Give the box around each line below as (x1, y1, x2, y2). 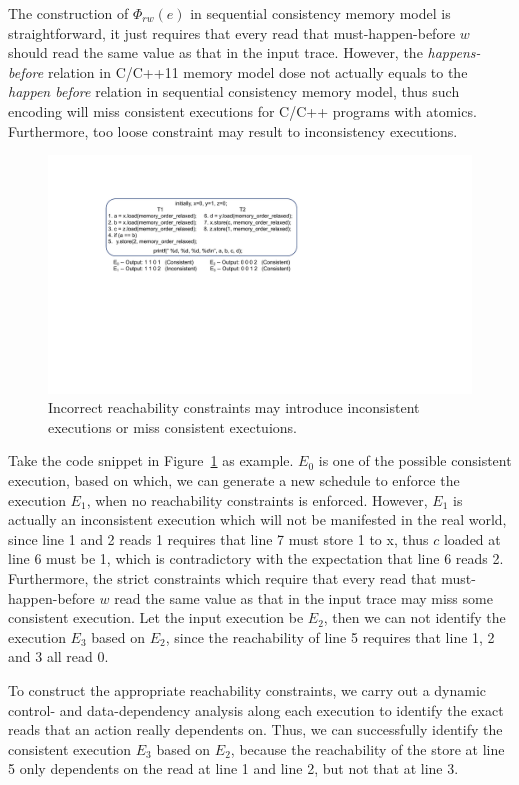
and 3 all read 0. (8, 646, 109, 667)
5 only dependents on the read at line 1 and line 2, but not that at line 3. (8, 758, 459, 779)
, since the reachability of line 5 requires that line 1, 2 (165, 626, 495, 647)
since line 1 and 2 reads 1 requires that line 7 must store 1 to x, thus (8, 528, 429, 549)
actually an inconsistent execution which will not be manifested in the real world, (8, 509, 507, 530)
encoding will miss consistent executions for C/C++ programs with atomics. (8, 100, 477, 121)
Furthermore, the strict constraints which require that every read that (8, 568, 437, 588)
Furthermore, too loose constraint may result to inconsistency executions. (8, 120, 458, 141)
